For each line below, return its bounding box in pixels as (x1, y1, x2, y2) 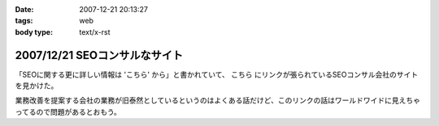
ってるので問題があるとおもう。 (15, 107, 122, 116)
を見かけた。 (15, 81, 59, 90)
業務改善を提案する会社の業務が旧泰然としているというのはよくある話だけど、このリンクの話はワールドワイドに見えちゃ (15, 95, 420, 105)
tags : (15, 16, 33, 26)
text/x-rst (79, 27, 111, 36)
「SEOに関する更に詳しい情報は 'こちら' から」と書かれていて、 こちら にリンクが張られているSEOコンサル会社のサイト (15, 69, 419, 79)
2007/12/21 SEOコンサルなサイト (15, 48, 183, 62)
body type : (15, 27, 53, 36)
